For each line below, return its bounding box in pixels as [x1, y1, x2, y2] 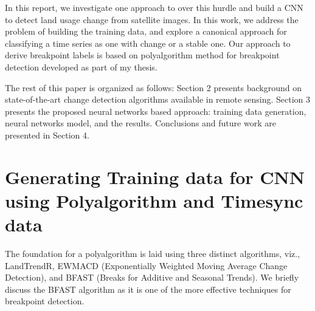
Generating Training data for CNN [5, 164, 305, 189]
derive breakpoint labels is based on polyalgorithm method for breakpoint [5, 49, 280, 61]
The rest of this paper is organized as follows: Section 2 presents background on [5, 81, 302, 94]
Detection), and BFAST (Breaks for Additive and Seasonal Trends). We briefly [5, 271, 299, 284]
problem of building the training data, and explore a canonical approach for [5, 25, 287, 38]
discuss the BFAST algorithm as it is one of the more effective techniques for [5, 282, 291, 295]
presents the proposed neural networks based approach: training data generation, [5, 104, 306, 117]
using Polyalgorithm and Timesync [5, 188, 303, 213]
